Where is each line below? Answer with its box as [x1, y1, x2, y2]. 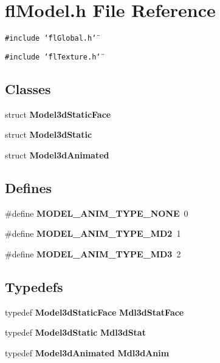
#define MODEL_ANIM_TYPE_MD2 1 [5, 227, 181, 240]
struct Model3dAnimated [5, 148, 109, 161]
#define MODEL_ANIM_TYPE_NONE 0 [5, 206, 188, 219]
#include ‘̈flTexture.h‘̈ [5, 52, 101, 61]
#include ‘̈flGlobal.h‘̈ [5, 34, 97, 43]
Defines [5, 178, 52, 197]
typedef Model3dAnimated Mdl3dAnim [5, 346, 170, 359]
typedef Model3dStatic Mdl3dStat [5, 326, 146, 339]
